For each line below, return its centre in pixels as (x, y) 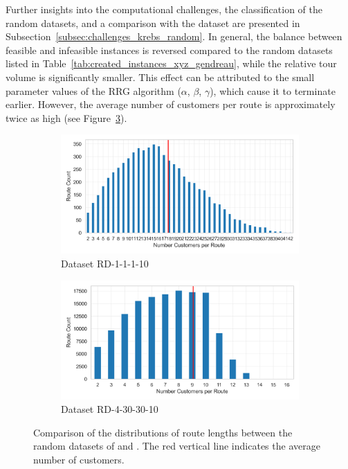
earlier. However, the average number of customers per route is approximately (171, 104)
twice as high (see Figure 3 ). (66, 117)
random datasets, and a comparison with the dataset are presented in (153, 23)
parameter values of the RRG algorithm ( (93, 90)
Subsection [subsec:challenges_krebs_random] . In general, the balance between (174, 36)
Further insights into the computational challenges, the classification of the (164, 9)
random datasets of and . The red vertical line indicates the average (177, 446)
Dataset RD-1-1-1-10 (105, 263)
